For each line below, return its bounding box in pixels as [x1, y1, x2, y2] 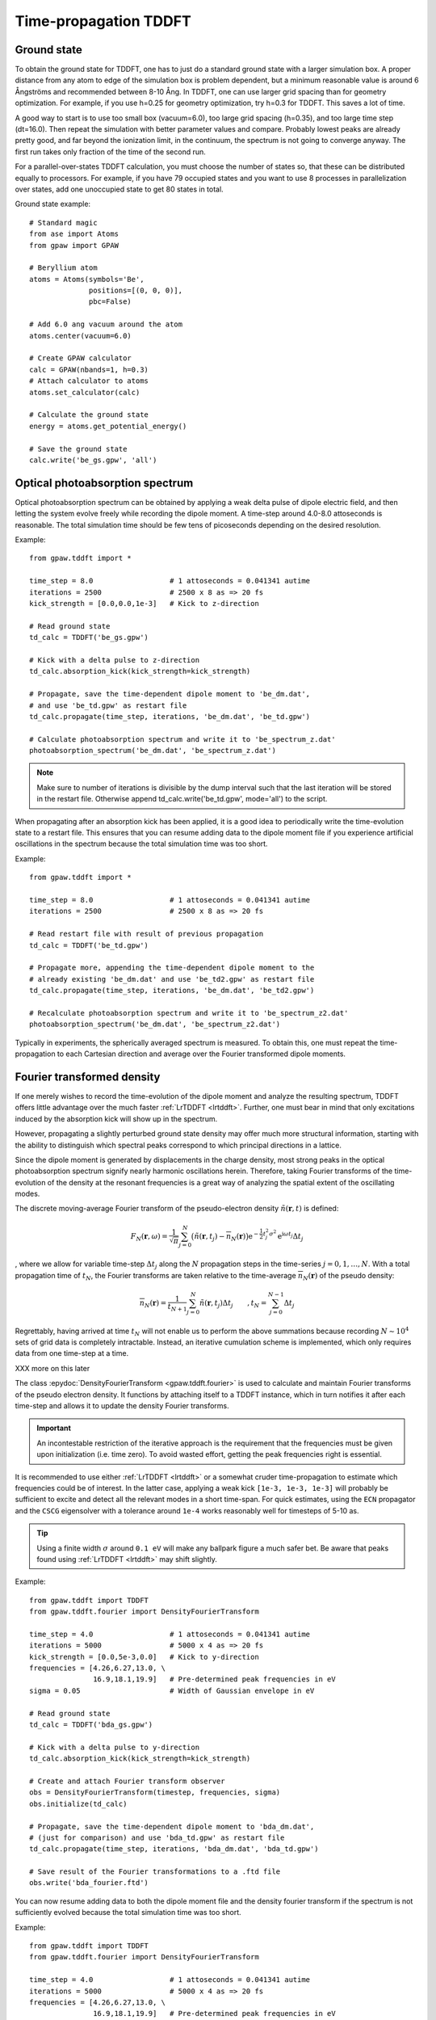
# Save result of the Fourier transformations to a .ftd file [29, 1867, 281, 1876]
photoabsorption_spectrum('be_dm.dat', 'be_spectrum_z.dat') [29, 746, 276, 755]
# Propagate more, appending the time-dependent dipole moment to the [29, 963, 315, 973]
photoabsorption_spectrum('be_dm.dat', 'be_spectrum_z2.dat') [29, 1020, 281, 1029]
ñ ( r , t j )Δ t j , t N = [199, 1298, 267, 1309]
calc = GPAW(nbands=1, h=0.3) [29, 364, 149, 374]
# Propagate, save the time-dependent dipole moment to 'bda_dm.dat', [29, 1822, 315, 1831]
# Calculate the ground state [29, 410, 149, 419]
